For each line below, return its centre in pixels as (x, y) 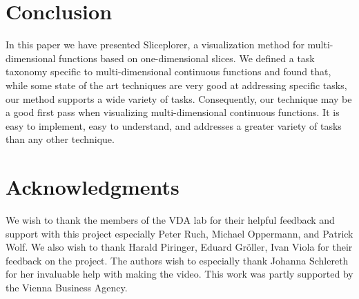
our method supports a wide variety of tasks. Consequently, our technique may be (179, 98)
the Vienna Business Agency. (67, 287)
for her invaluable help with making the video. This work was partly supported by (179, 274)
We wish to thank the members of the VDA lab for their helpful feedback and (170, 220)
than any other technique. (60, 139)
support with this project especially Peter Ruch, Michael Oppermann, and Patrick (179, 233)
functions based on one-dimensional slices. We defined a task (187, 58)
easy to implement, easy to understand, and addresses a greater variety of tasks (174, 125)
